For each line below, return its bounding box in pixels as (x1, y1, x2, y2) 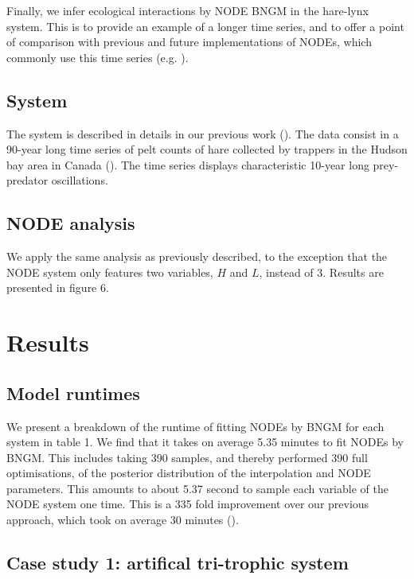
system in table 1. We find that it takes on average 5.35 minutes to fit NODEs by (6, 433, 404, 450)
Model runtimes (6, 380, 140, 405)
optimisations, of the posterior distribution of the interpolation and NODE (6, 464, 371, 481)
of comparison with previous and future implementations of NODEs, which (6, 33, 372, 50)
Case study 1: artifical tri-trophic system (6, 550, 349, 575)
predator (6, 172, 49, 188)
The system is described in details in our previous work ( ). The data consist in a (6, 125, 399, 142)
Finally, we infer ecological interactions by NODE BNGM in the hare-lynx (6, 2, 369, 18)
